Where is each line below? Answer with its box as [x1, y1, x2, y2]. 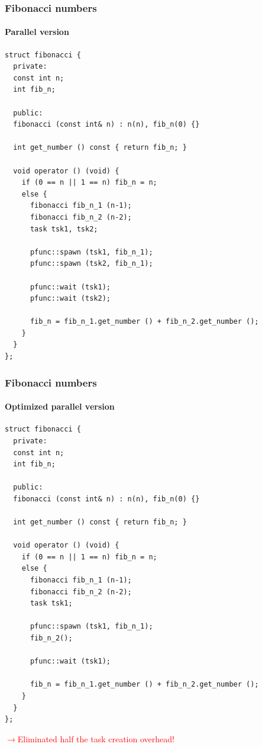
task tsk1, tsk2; [30, 224, 98, 233]
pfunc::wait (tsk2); [30, 294, 111, 303]
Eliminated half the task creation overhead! [17, 732, 174, 745]
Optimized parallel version [5, 400, 115, 413]
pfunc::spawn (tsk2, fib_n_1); [30, 259, 153, 268]
